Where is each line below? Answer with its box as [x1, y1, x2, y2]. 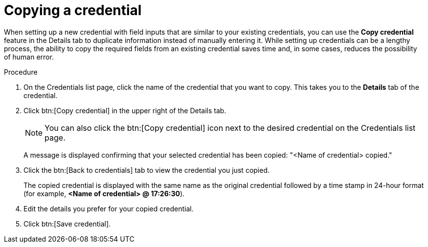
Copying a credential [4, 2, 142, 19]
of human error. [4, 52, 54, 61]
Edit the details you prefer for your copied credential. [23, 204, 194, 213]
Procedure [4, 67, 38, 76]
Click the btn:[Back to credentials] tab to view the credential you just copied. [23, 165, 270, 174]
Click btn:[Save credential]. [23, 219, 111, 228]
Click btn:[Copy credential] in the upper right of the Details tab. [23, 106, 226, 115]
